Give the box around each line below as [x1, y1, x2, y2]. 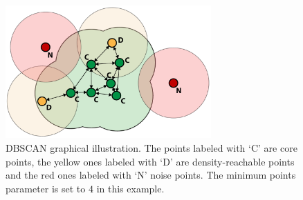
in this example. [96, 181, 165, 195]
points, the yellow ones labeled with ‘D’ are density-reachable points [6, 154, 295, 168]
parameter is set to [6, 181, 86, 195]
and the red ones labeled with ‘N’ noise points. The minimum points [6, 168, 296, 182]
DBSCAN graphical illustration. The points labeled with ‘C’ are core [6, 141, 297, 155]
